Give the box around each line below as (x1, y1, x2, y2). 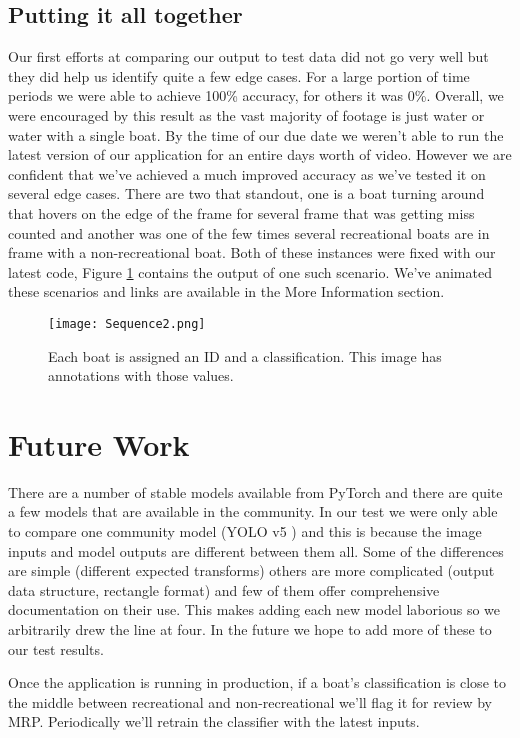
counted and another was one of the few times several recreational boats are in (8, 222, 490, 243)
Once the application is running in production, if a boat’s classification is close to (8, 672, 506, 693)
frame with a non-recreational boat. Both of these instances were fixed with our (8, 242, 496, 263)
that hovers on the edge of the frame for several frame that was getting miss (8, 202, 475, 223)
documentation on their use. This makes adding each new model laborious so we (8, 599, 500, 620)
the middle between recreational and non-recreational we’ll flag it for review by (8, 691, 493, 712)
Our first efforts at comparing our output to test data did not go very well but (8, 46, 489, 67)
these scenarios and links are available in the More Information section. (8, 281, 445, 302)
